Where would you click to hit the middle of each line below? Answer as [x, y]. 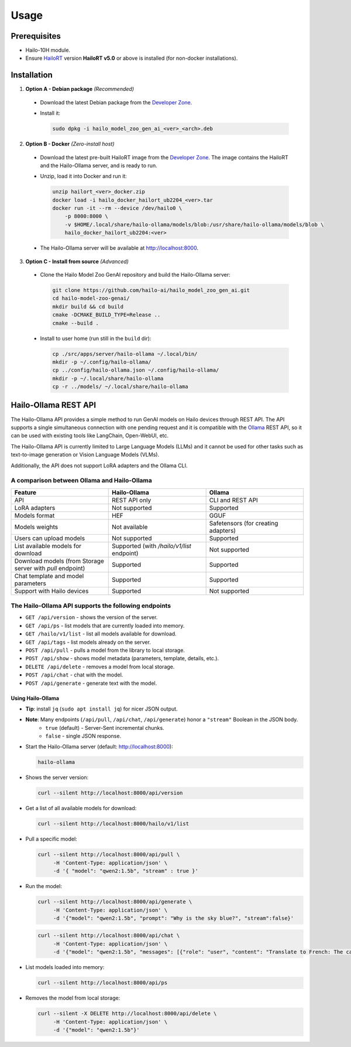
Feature [25, 492]
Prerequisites [36, 36]
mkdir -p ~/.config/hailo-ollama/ [102, 362]
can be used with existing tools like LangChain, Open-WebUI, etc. [90, 436]
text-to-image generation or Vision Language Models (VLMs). [85, 455]
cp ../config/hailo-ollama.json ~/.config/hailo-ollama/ [136, 370]
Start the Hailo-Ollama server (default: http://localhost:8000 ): [99, 747]
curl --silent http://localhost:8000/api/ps [103, 983]
